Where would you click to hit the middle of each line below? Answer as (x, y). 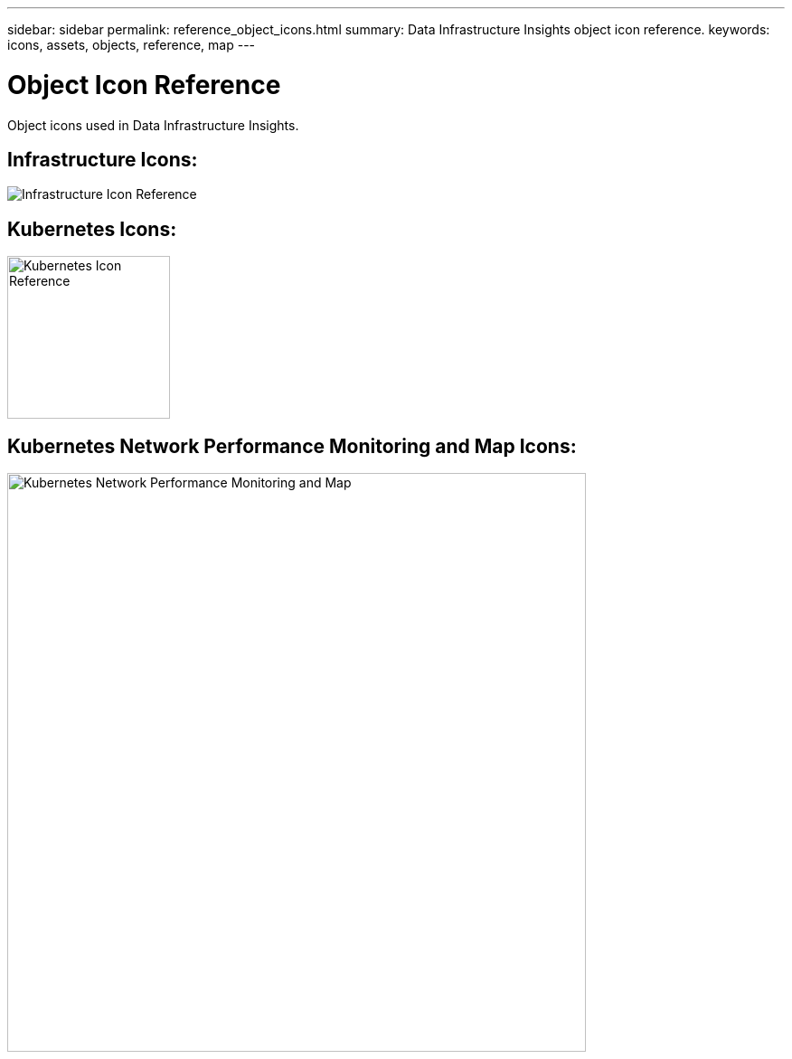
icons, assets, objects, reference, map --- (132, 45)
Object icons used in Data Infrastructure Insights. (153, 125)
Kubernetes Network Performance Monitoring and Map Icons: (292, 446)
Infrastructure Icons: (103, 159)
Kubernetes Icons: (92, 229)
